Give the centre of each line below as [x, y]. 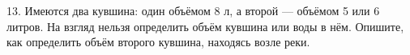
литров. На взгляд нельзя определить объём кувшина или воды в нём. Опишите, [205, 26]
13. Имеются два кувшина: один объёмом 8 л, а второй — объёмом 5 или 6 [193, 10]
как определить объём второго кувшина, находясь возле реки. [158, 42]
